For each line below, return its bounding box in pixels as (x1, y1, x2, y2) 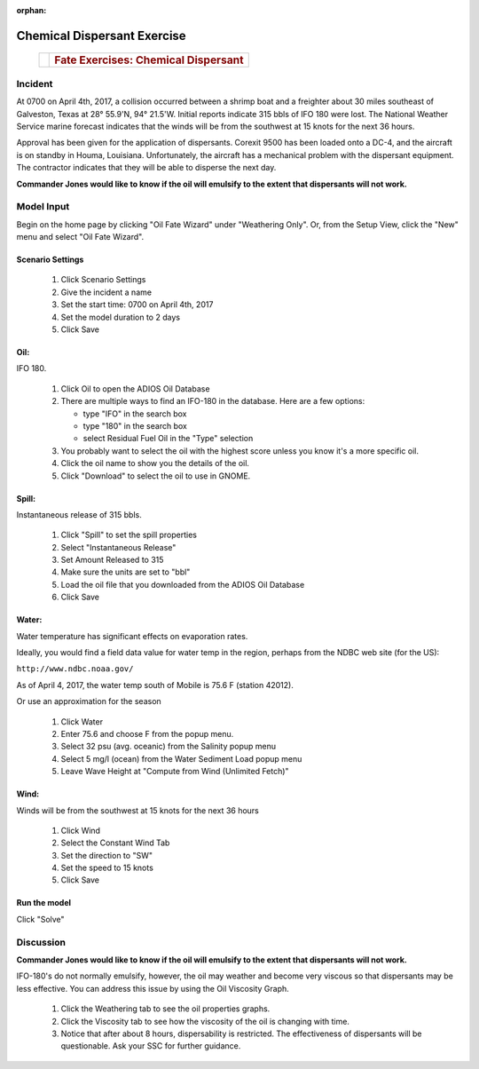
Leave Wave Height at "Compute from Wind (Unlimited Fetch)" (60, 766, 289, 777)
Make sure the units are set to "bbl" (60, 566, 191, 577)
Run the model (16, 898, 71, 908)
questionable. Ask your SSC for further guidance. (60, 1041, 241, 1051)
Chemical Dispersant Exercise (16, 28, 186, 44)
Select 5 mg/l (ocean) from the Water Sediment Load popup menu (60, 753, 302, 764)
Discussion (16, 936, 67, 948)
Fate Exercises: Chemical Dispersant (54, 53, 244, 67)
